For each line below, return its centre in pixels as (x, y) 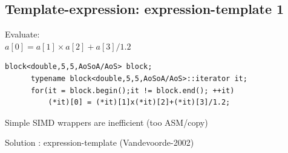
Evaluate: (22, 34)
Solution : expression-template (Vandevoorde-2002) (100, 142)
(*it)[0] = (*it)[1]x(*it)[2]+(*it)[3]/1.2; (139, 103)
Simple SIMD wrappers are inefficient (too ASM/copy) (106, 122)
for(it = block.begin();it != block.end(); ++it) (133, 90)
